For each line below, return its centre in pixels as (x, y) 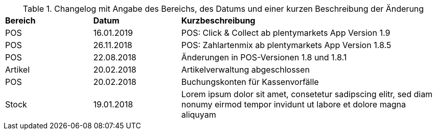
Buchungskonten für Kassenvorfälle (250, 82)
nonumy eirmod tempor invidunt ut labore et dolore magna (293, 104)
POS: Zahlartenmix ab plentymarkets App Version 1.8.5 (286, 45)
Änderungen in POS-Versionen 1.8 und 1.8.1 (264, 57)
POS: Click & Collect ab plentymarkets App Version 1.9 (286, 33)
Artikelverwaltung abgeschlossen (245, 70)
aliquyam (199, 115)
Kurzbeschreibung (218, 20)
